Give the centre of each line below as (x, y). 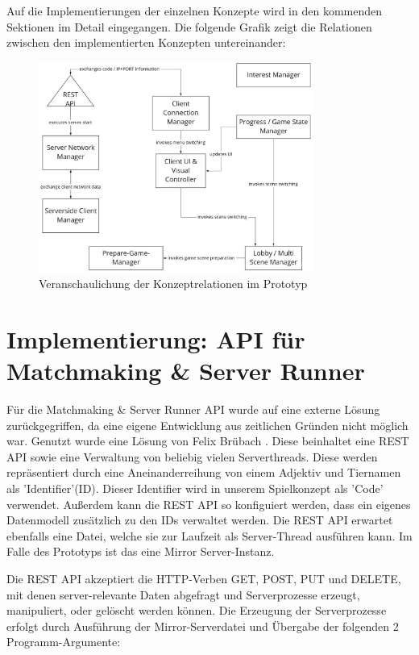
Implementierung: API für (156, 338)
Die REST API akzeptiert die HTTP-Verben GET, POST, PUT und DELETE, (204, 578)
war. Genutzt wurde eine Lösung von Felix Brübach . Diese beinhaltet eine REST (208, 441)
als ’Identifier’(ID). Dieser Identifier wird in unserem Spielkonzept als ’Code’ (195, 488)
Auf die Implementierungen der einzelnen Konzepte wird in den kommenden (195, 10)
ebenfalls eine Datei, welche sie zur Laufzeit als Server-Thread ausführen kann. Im (209, 535)
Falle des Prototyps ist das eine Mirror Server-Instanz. (141, 551)
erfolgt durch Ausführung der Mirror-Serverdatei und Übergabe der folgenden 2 (203, 626)
